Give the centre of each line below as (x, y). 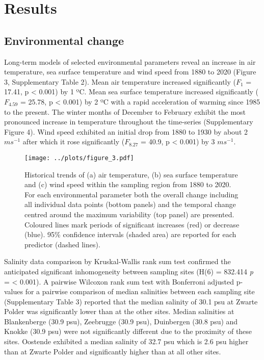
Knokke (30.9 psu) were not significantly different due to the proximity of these (128, 331)
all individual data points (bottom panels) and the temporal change (130, 204)
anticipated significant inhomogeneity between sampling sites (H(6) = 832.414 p (129, 271)
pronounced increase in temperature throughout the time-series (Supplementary (129, 122)
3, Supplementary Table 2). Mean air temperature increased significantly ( (120, 81)
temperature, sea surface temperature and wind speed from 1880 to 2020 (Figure (130, 72)
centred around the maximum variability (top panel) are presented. (129, 214)
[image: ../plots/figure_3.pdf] (79, 158)
